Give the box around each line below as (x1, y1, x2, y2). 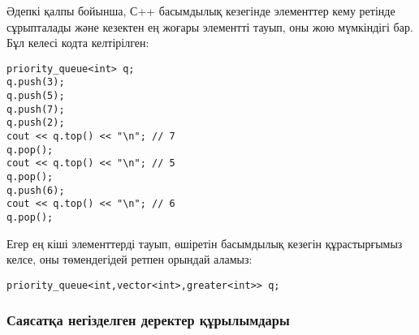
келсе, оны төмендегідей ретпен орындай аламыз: (6, 251, 253, 268)
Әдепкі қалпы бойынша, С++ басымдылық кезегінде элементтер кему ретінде (6, 2, 395, 19)
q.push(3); (6, 76, 65, 88)
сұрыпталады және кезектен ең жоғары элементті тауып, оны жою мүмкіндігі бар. (6, 18, 413, 35)
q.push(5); (6, 90, 65, 102)
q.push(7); (6, 103, 65, 115)
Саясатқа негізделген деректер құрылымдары (6, 310, 290, 330)
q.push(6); (6, 184, 65, 196)
